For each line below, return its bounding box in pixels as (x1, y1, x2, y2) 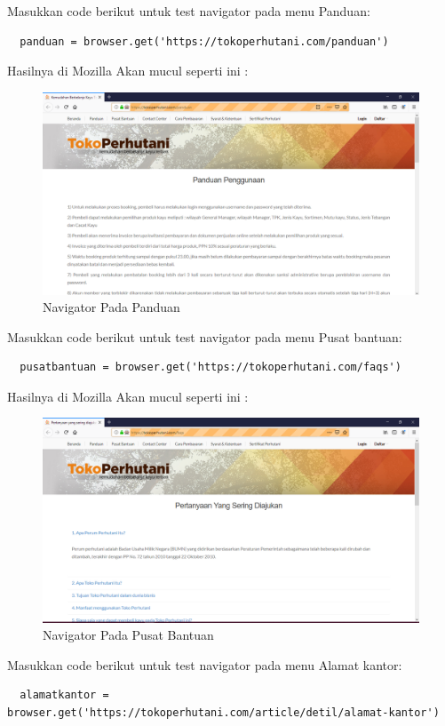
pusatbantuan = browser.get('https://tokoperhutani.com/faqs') (20, 361, 401, 374)
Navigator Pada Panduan (43, 298, 180, 316)
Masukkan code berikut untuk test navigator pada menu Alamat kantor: (7, 655, 402, 674)
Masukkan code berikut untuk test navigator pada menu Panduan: (7, 2, 370, 20)
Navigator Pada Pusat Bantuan (43, 626, 214, 644)
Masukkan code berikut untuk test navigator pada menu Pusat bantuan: (7, 327, 402, 346)
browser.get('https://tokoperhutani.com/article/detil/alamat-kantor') (7, 706, 440, 720)
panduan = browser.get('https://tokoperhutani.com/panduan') (20, 35, 389, 48)
